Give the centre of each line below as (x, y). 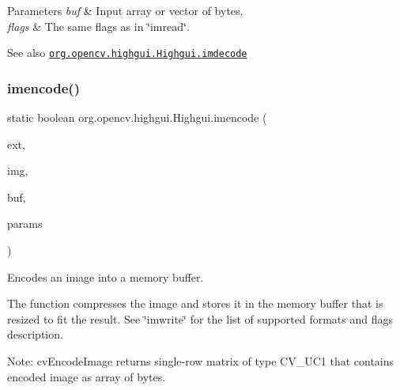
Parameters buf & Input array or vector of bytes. (125, 10)
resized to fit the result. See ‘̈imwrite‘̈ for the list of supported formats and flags (200, 318)
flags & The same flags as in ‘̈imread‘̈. (98, 26)
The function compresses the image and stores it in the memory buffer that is (195, 303)
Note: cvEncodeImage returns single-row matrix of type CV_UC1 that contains (201, 361)
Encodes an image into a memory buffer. (106, 276)
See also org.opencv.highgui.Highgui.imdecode (127, 53)
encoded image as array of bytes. (87, 376)
